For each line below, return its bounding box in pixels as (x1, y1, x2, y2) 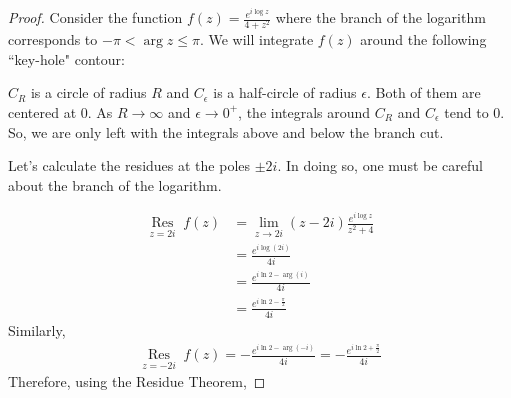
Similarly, (8, 320, 66, 341)
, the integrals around (238, 101, 371, 122)
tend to (444, 101, 489, 122)
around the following (360, 29, 487, 50)
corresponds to (8, 29, 98, 50)
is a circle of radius (30, 82, 147, 103)
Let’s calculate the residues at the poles (8, 155, 251, 176)
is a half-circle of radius (213, 82, 357, 103)
